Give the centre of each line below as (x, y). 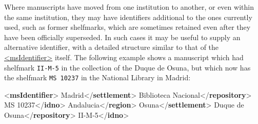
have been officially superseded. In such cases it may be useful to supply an (122, 37)
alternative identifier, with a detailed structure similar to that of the (112, 47)
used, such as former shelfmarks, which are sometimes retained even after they (127, 27)
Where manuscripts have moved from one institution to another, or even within (129, 7)
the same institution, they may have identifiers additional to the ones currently (128, 17)
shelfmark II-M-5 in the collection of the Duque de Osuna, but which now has (127, 67)
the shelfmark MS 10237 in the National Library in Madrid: (97, 77)
